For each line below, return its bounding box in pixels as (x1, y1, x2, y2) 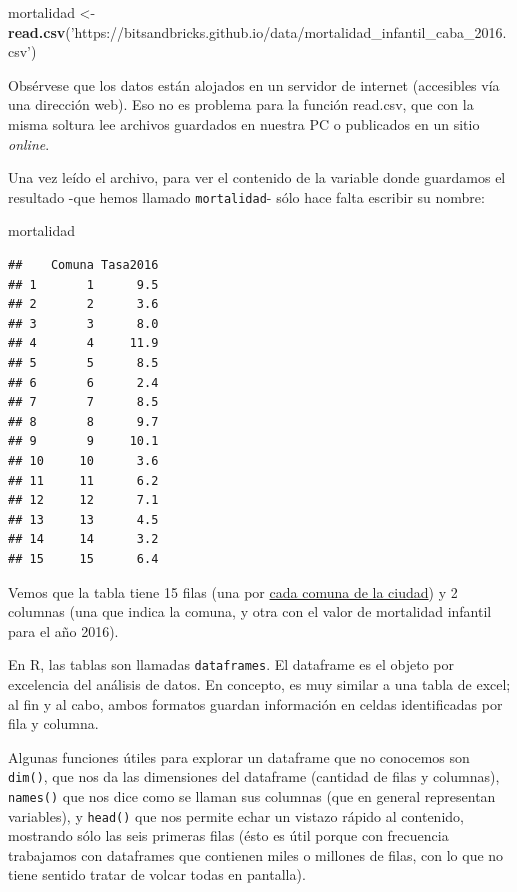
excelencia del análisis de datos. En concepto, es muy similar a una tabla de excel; (8, 673, 511, 694)
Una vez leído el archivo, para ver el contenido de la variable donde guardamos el (8, 167, 506, 188)
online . (8, 133, 50, 154)
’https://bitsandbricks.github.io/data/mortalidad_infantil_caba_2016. (70, 21, 507, 42)
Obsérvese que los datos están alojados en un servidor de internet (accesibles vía (8, 74, 500, 95)
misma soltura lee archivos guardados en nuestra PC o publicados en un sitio (8, 113, 480, 134)
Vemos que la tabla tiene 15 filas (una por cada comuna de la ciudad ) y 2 (8, 581, 458, 602)
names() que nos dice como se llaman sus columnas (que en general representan (8, 785, 496, 806)
